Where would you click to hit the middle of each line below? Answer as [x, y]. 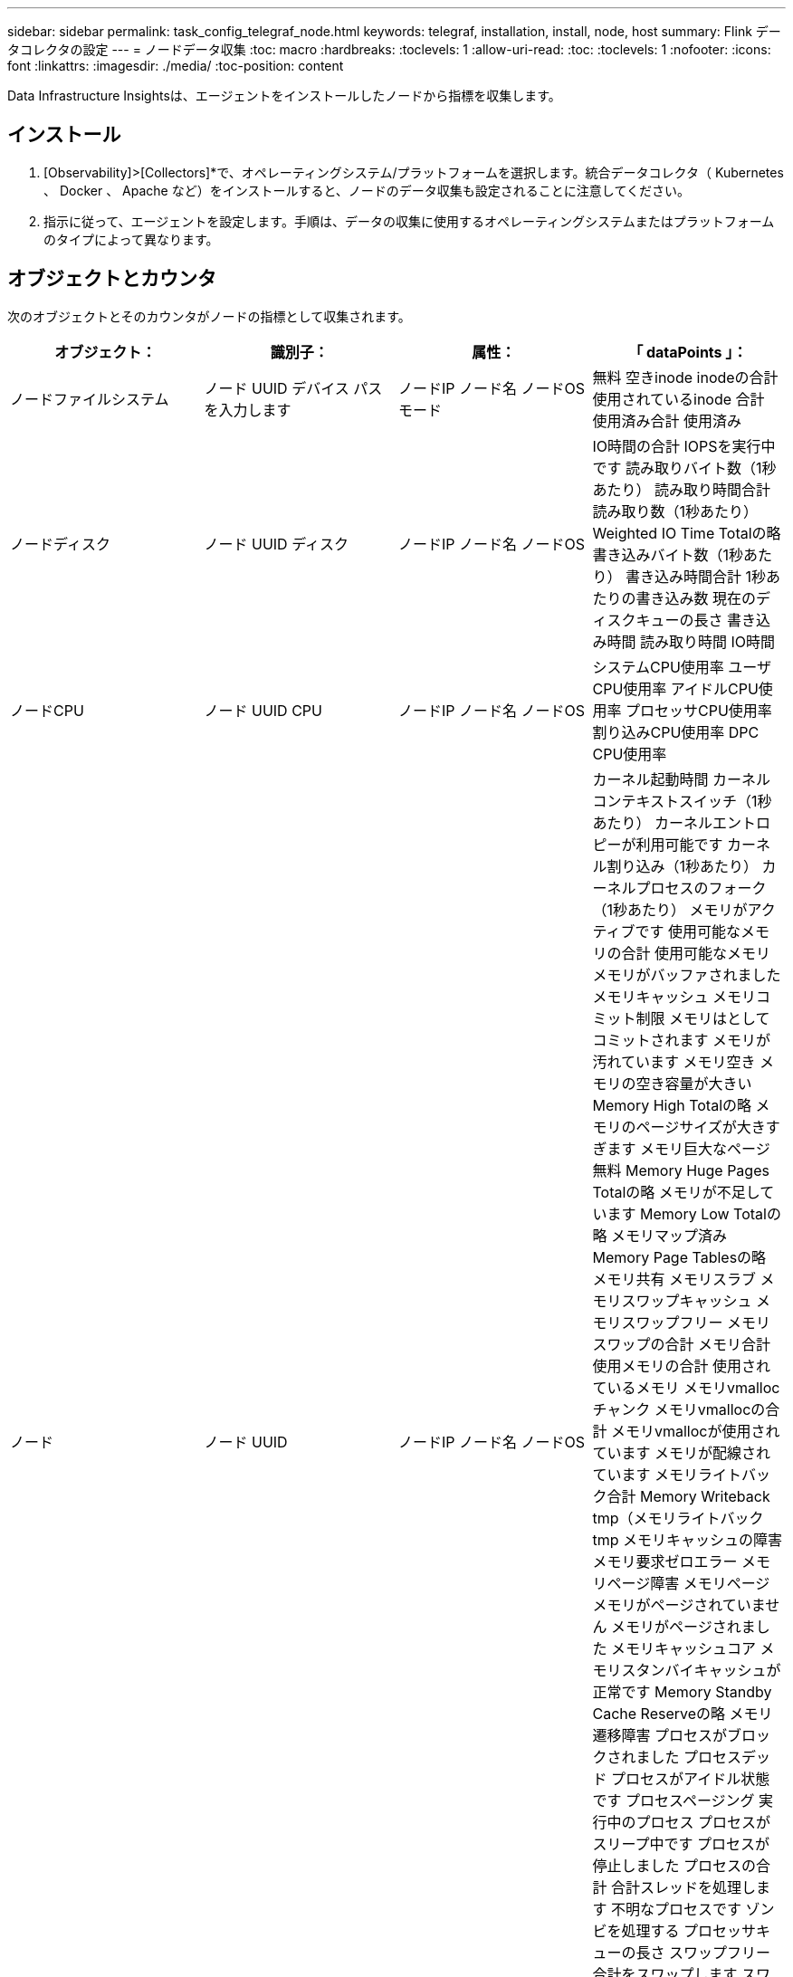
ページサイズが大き [701, 1127]
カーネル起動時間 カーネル [682, 779]
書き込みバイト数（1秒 [668, 554]
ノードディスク [60, 544]
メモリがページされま [683, 1626]
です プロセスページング [674, 1800]
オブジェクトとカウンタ [112, 279]
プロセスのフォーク [701, 888]
